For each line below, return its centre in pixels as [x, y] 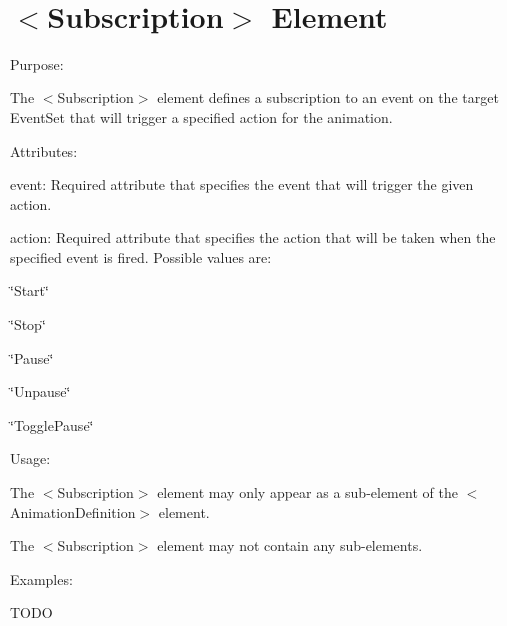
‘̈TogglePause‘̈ [52, 424]
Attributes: [44, 150]
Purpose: [37, 63]
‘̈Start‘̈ [29, 290]
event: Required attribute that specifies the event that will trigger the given [242, 184]
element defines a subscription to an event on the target [328, 97]
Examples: [41, 578]
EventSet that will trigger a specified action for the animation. [201, 116]
